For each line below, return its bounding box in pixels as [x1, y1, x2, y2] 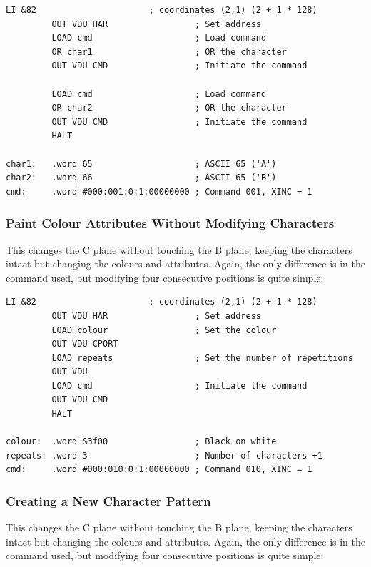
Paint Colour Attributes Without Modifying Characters [6, 214, 335, 232]
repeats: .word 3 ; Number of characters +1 [6, 450, 322, 461]
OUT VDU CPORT [51, 339, 118, 349]
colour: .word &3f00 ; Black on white [6, 436, 277, 447]
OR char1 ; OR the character [51, 46, 287, 57]
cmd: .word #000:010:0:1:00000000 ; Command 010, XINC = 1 [6, 464, 312, 475]
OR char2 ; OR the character [51, 103, 287, 113]
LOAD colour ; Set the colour [51, 325, 277, 335]
